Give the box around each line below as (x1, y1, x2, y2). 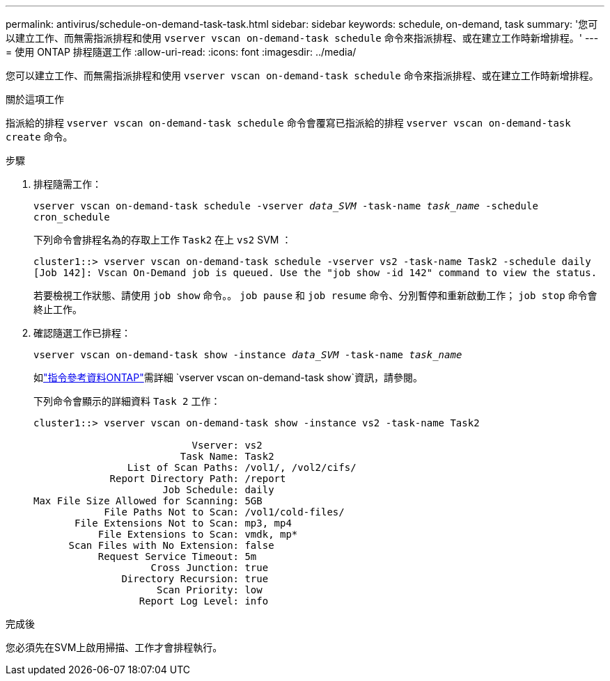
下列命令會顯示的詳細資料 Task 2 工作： (33, 395, 221, 407)
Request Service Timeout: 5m (97, 551, 257, 562)
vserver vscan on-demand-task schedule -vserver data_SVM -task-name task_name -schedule (33, 200, 538, 211)
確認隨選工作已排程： (33, 327, 131, 339)
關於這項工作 (6, 93, 64, 105)
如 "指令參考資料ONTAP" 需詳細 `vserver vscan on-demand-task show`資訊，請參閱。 (33, 371, 423, 383)
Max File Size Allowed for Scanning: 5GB (33, 495, 263, 506)
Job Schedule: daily (162, 484, 274, 495)
